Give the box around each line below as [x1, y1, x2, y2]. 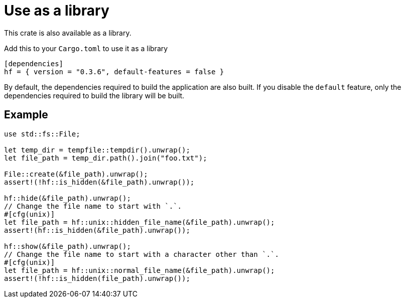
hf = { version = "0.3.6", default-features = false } [4, 67, 224, 76]
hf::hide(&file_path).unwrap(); [4, 194, 131, 202]
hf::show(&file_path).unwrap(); [4, 242, 131, 250]
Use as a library [4, 2, 109, 19]
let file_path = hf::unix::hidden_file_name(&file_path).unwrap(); [4, 218, 275, 226]
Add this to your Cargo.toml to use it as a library [4, 44, 168, 53]
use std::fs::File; [4, 129, 80, 138]
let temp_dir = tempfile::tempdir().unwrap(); [4, 145, 190, 154]
